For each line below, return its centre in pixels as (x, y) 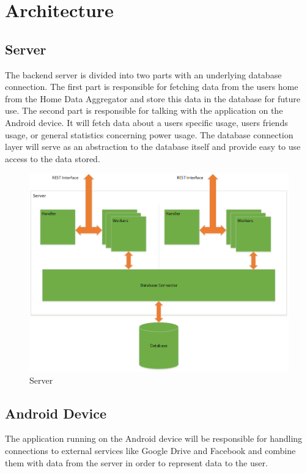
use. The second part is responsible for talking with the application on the (144, 110)
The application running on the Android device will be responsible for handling (154, 438)
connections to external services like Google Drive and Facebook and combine (150, 450)
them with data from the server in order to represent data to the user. (136, 462)
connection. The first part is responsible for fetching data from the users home (152, 87)
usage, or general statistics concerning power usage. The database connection (149, 134)
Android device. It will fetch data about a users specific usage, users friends (146, 122)
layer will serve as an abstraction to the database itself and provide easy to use (153, 147)
